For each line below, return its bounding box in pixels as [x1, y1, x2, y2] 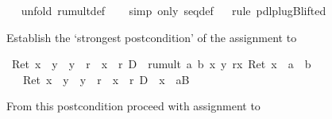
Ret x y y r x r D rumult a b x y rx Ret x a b [11, 56, 311, 72]
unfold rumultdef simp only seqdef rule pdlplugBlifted [21, 2, 326, 18]
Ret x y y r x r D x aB [22, 71, 190, 87]
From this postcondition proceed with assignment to [6, 98, 261, 114]
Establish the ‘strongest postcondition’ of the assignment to [6, 29, 297, 45]
